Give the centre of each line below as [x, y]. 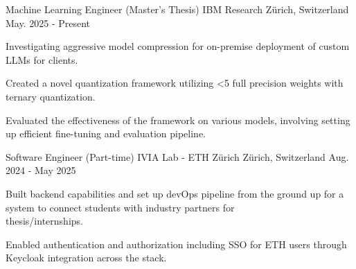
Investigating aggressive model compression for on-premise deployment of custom [178, 46]
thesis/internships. [44, 221]
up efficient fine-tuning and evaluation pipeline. [106, 133]
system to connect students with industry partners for [120, 207]
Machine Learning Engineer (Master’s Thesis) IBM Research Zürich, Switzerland [177, 9]
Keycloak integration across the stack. [86, 258]
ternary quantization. [51, 96]
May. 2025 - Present [48, 23]
